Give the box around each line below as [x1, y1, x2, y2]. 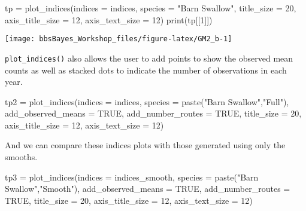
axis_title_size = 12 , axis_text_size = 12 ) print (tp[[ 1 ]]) [5, 13, 213, 26]
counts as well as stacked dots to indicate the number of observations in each [5, 63, 287, 76]
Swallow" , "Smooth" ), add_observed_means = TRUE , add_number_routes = [5, 182, 290, 195]
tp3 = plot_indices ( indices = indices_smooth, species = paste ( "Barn [5, 170, 259, 183]
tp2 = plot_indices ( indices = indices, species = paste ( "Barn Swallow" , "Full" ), [5, 95, 289, 108]
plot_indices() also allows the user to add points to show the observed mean [5, 51, 293, 64]
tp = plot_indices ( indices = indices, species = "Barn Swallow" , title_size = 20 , [5, 2, 296, 14]
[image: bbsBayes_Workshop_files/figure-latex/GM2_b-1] [5, 35, 232, 44]
